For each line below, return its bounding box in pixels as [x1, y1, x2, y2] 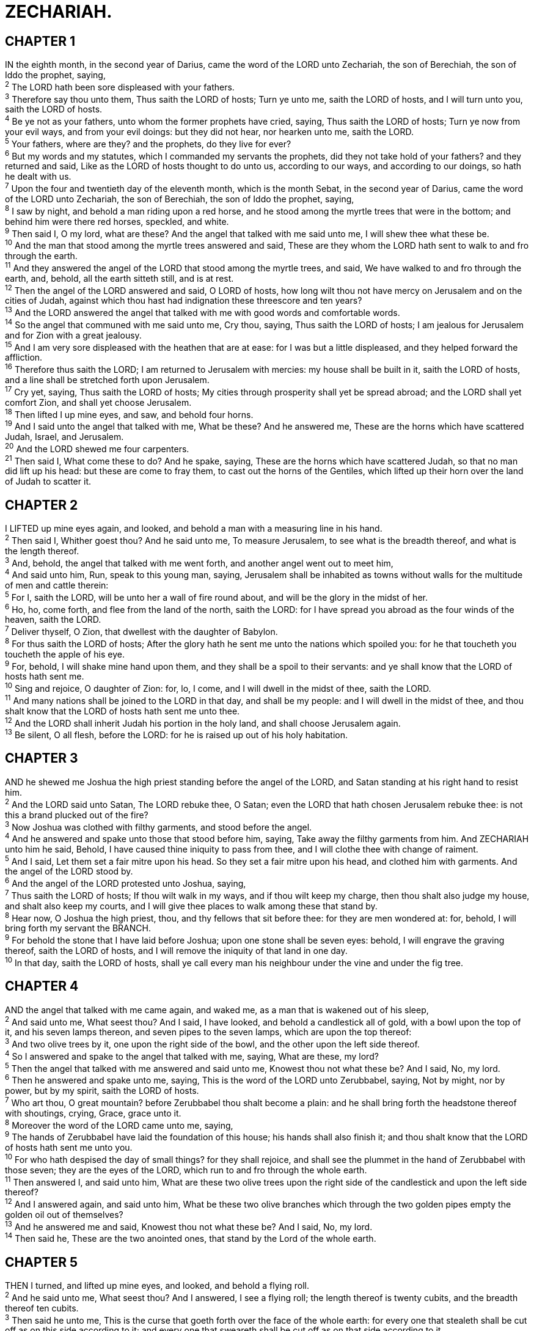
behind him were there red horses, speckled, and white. [5, 216, 229, 227]
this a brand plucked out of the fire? [5, 809, 148, 820]
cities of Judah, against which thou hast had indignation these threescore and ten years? [5, 295, 362, 306]
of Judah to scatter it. [5, 476, 91, 487]
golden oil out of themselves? [5, 1209, 123, 1220]
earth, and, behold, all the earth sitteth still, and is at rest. [5, 273, 234, 284]
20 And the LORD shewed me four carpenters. [5, 441, 189, 454]
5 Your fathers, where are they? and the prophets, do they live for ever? [5, 137, 291, 149]
